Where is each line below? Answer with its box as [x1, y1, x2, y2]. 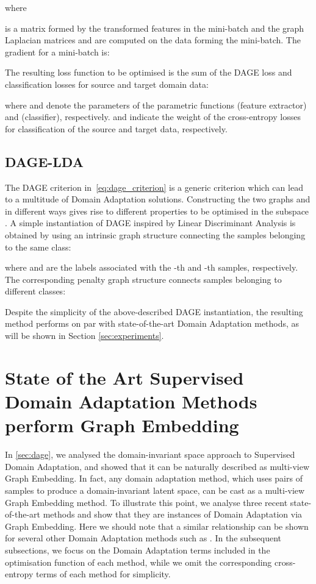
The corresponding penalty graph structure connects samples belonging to [5, 272, 282, 285]
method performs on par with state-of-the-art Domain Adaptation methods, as [5, 317, 300, 330]
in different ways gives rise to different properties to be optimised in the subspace [5, 204, 309, 217]
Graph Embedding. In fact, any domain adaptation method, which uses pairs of [5, 472, 303, 485]
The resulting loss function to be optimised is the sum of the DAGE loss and [5, 66, 292, 79]
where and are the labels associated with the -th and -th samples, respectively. [5, 261, 298, 274]
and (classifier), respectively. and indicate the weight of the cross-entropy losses [5, 110, 301, 123]
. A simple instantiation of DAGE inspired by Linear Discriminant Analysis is [5, 216, 296, 229]
